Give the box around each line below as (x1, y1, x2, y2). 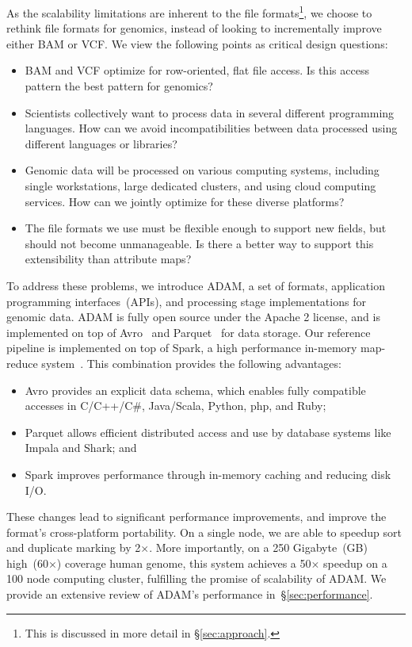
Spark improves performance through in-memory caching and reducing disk (25, 465, 391, 482)
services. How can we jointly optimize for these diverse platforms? (25, 193, 345, 209)
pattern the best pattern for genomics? (25, 78, 213, 94)
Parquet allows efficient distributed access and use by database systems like (25, 423, 391, 440)
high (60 (6, 554, 48, 571)
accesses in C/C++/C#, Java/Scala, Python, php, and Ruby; (25, 397, 326, 414)
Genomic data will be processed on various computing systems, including (25, 162, 380, 178)
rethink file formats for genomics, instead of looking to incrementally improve (6, 20, 382, 36)
